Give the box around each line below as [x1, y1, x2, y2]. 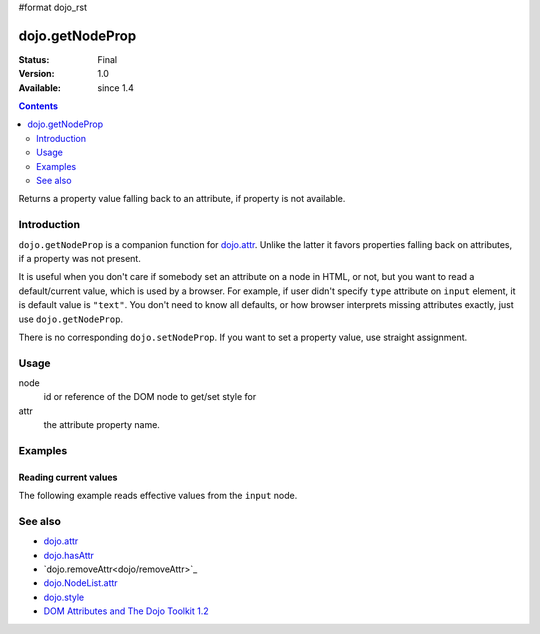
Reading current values [18, 471, 118, 483]
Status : [18, 53, 50, 65]
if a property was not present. [18, 252, 142, 264]
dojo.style [43, 591, 85, 603]
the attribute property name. [43, 419, 160, 431]
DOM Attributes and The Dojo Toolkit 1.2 [43, 605, 209, 617]
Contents [18, 100, 59, 112]
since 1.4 [97, 81, 134, 94]
